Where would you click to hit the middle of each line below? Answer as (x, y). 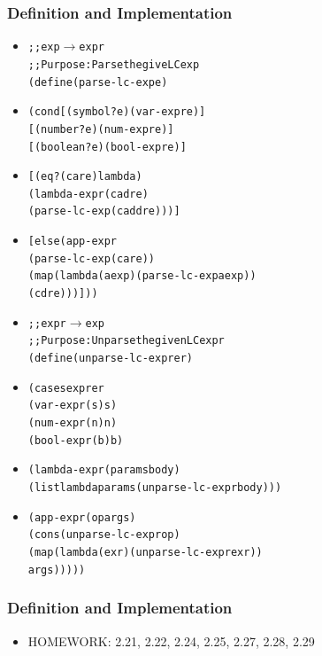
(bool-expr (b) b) (76, 440)
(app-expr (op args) (82, 517)
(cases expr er (66, 388)
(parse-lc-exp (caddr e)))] (104, 211)
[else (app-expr (73, 242)
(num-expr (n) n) (73, 423)
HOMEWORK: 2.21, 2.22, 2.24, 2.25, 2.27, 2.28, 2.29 (171, 640)
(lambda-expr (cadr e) (88, 194)
